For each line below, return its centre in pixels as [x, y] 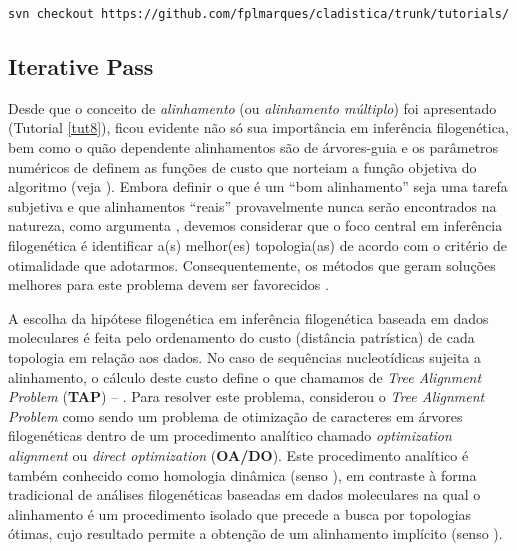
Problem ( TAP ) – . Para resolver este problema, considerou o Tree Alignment [246, 396]
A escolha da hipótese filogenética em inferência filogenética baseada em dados [248, 317]
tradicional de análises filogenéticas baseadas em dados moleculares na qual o [244, 494]
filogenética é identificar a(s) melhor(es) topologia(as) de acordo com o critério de [257, 245]
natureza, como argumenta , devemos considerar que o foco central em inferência [255, 225]
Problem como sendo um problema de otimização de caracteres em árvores [235, 415]
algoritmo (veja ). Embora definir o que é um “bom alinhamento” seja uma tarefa [258, 186]
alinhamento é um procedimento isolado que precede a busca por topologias [240, 513]
